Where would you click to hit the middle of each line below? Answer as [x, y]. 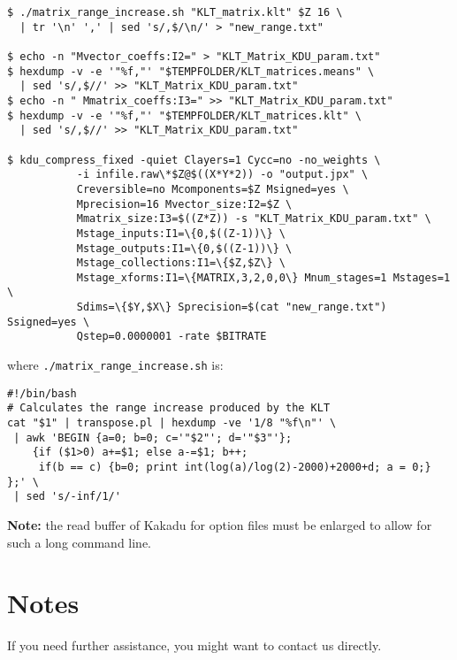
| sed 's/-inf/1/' [67, 497]
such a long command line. [80, 542]
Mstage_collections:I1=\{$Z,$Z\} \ [181, 263]
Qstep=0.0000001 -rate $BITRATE [171, 337]
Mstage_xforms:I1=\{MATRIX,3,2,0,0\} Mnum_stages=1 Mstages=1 [263, 277]
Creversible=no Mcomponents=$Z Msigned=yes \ [213, 189]
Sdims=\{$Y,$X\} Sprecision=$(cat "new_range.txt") [232, 307]
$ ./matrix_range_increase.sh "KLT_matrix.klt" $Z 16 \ [175, 12]
